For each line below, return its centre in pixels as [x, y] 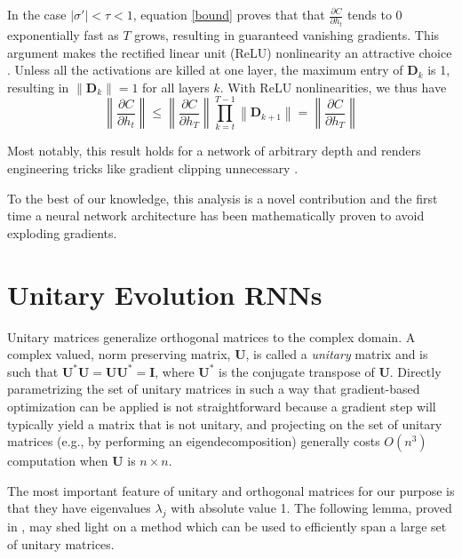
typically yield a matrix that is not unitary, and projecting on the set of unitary [225, 423]
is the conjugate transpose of [297, 371]
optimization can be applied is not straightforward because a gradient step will [222, 406]
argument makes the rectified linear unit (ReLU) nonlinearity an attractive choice [230, 52]
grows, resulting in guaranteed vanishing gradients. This [287, 34]
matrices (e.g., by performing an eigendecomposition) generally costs [194, 441]
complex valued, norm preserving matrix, [119, 354]
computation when [58, 461]
